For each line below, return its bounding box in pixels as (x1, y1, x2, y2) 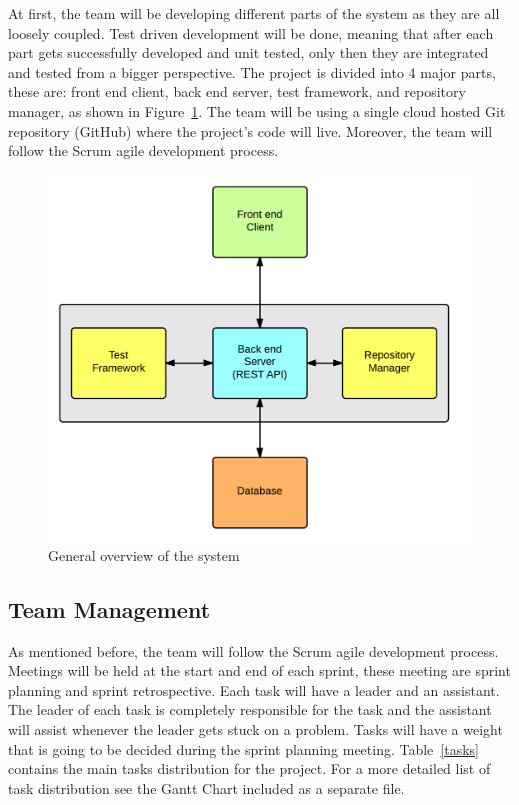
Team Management (8, 593, 211, 624)
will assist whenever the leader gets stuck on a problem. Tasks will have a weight (8, 718, 503, 739)
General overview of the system (48, 544, 240, 565)
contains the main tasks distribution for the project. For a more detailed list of (8, 758, 491, 779)
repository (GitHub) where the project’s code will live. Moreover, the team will (8, 120, 493, 141)
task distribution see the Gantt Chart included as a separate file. (8, 777, 405, 798)
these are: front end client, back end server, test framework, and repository (8, 81, 466, 102)
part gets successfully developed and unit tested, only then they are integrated (8, 42, 489, 63)
